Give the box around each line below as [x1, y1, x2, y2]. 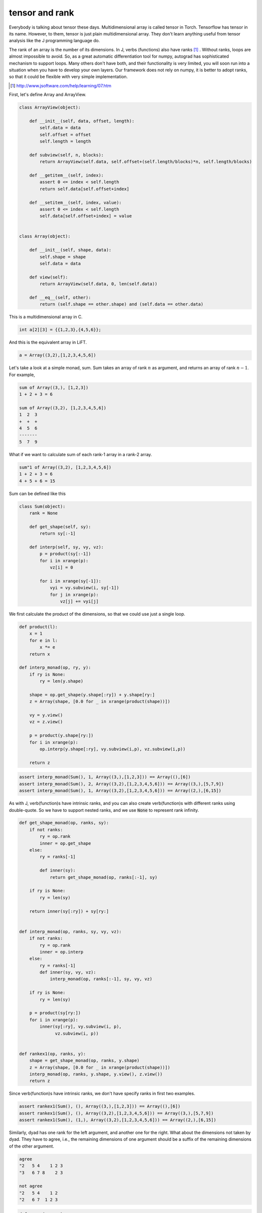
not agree [19, 1183, 43, 1189]
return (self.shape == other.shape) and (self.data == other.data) [39, 301, 204, 307]
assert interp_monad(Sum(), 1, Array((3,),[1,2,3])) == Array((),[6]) [19, 774, 191, 780]
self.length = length [39, 139, 91, 144]
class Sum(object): [19, 504, 65, 509]
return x [29, 651, 50, 657]
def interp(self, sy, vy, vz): [29, 544, 104, 550]
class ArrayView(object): [19, 105, 81, 110]
